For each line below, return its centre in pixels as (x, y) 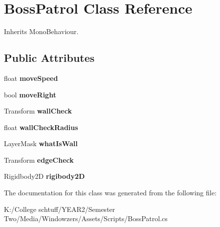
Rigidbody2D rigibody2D (44, 176)
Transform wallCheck (38, 111)
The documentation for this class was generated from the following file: (110, 193)
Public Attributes (49, 58)
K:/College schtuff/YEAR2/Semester (60, 209)
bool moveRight (30, 94)
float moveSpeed (31, 78)
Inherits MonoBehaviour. (41, 31)
